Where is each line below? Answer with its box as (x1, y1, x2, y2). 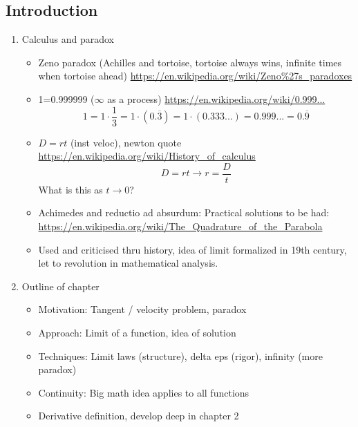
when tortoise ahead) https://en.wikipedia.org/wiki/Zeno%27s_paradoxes (38, 68, 352, 83)
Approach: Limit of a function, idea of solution (38, 325, 236, 340)
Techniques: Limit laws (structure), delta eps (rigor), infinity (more (38, 348, 323, 363)
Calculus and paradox (21, 32, 114, 46)
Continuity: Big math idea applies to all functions (38, 385, 249, 399)
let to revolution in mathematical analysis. (38, 256, 218, 270)
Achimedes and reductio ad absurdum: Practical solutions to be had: (38, 205, 330, 220)
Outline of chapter (21, 278, 100, 293)
